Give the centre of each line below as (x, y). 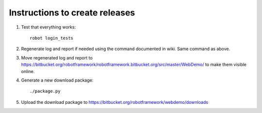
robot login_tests (52, 38)
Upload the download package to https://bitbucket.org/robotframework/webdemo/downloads (115, 102)
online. (28, 71)
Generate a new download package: (57, 80)
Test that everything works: (49, 27)
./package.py (45, 91)
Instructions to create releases (72, 13)
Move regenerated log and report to (57, 57)
